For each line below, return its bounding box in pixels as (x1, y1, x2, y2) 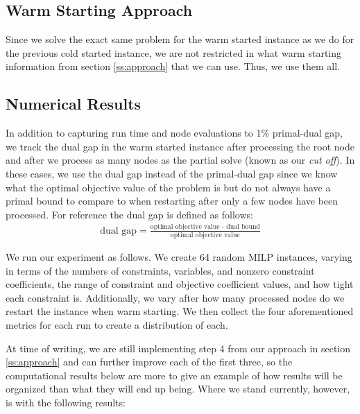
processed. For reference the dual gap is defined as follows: (6, 207, 253, 221)
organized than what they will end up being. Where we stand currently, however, (6, 381, 350, 396)
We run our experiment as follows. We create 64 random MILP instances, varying (6, 250, 352, 264)
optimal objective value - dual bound (150, 223, 260, 231)
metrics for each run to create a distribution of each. (6, 317, 228, 331)
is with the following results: (6, 395, 126, 409)
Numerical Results (6, 93, 142, 114)
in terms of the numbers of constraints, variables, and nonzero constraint (6, 263, 315, 277)
